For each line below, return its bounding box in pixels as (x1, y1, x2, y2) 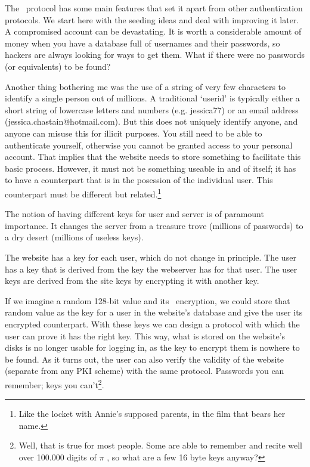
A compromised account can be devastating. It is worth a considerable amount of (5, 25, 302, 38)
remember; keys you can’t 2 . (5, 376, 104, 391)
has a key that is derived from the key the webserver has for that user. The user (5, 262, 297, 275)
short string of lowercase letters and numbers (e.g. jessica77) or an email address (5, 103, 299, 116)
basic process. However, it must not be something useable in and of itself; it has (5, 162, 296, 174)
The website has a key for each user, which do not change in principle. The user (5, 250, 296, 263)
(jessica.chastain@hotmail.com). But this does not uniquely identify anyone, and (5, 115, 298, 128)
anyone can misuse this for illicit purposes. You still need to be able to (5, 126, 262, 139)
